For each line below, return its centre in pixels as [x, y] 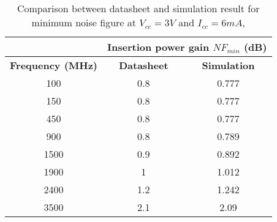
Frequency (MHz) [54, 65]
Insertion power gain [158, 47]
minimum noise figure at [84, 22]
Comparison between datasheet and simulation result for [138, 8]
